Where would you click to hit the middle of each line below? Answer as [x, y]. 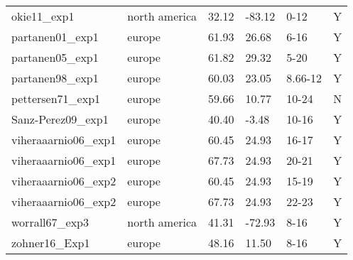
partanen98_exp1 [55, 78]
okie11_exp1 [43, 16]
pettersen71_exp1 [56, 98]
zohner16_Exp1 [51, 243]
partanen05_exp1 [55, 57]
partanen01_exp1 [55, 37]
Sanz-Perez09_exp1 [60, 119]
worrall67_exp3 [50, 222]
